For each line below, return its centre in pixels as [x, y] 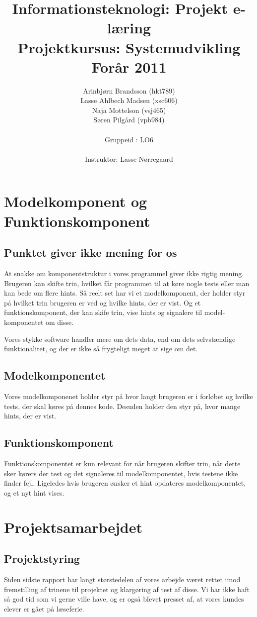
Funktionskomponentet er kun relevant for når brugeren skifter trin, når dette [122, 463]
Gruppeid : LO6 [129, 139]
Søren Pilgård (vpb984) [129, 120]
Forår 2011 [129, 66]
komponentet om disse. [39, 322]
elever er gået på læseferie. [44, 608]
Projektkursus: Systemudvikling [129, 47]
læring [129, 28]
